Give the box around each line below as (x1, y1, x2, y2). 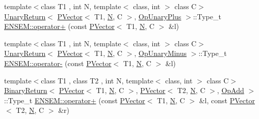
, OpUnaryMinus (134, 48, 187, 58)
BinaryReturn (4, 85, 47, 96)
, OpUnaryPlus (134, 11, 182, 21)
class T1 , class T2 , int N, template (41, 75, 153, 85)
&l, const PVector (199, 95, 255, 105)
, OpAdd (217, 85, 244, 96)
